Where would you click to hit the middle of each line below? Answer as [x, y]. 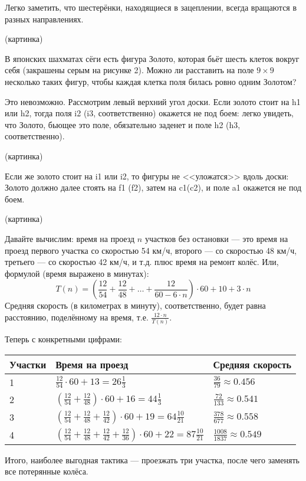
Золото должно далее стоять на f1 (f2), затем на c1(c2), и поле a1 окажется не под [153, 187]
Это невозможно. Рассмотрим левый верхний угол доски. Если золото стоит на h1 [153, 101]
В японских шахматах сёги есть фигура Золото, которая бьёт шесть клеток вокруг [152, 58]
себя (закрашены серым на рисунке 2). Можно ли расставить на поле [129, 70]
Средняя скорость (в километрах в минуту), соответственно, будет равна [135, 305]
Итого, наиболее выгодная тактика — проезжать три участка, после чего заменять [152, 459]
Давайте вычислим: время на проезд [70, 238]
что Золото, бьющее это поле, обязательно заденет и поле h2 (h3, [123, 124]
